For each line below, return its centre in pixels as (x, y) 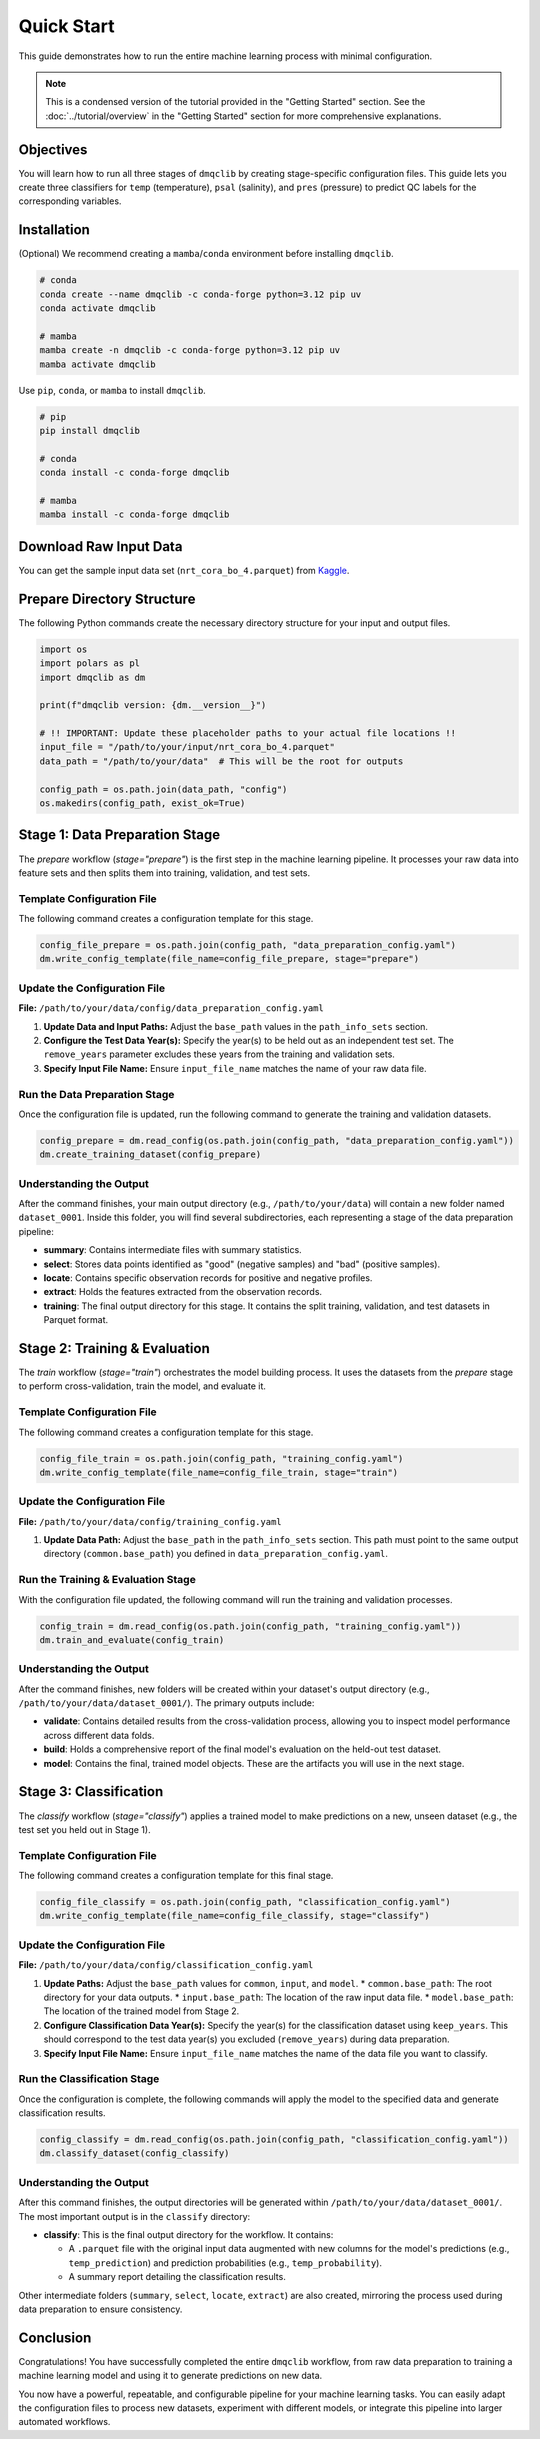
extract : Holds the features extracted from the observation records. (183, 1292)
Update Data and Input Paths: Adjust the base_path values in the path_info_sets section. (236, 1026)
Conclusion (55, 2337)
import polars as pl (89, 663)
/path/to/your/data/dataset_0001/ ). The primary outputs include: (166, 1703)
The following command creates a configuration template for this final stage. (176, 1876)
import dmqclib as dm (92, 677)
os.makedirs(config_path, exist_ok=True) (142, 803)
